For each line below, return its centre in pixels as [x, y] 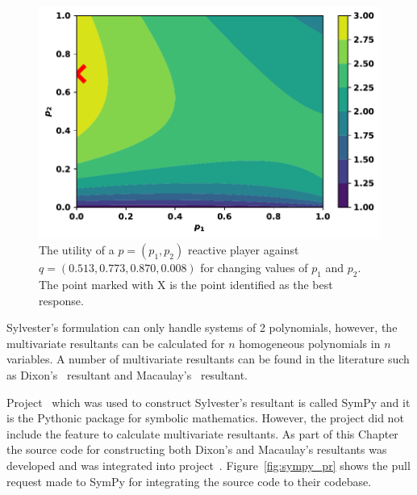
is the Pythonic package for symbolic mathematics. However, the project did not [205, 418]
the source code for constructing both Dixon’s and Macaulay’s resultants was [197, 449]
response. [61, 300]
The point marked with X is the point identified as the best [186, 285]
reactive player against [243, 250]
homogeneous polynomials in [310, 343]
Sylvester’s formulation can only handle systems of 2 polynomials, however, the [202, 327]
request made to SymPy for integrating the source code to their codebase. [189, 481]
